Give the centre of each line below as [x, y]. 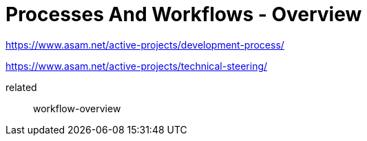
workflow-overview [77, 108]
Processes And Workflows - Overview [184, 14]
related [21, 87]
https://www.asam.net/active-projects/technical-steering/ [137, 66]
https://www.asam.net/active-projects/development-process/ [145, 44]
